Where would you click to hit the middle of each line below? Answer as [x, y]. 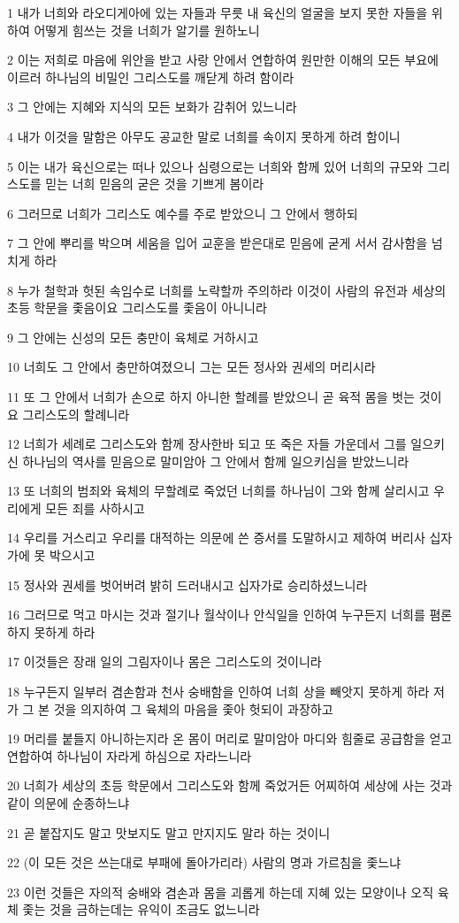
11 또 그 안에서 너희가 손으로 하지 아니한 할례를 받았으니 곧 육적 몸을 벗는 [211, 396]
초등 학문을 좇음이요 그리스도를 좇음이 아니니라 [137, 308]
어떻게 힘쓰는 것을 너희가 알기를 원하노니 [147, 30]
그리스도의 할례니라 [76, 414]
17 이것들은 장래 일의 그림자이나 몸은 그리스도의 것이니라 [164, 661]
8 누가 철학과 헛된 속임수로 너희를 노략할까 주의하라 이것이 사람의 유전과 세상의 [227, 290]
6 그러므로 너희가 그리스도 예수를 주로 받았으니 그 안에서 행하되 [183, 213]
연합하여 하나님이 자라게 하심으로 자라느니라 [130, 755]
